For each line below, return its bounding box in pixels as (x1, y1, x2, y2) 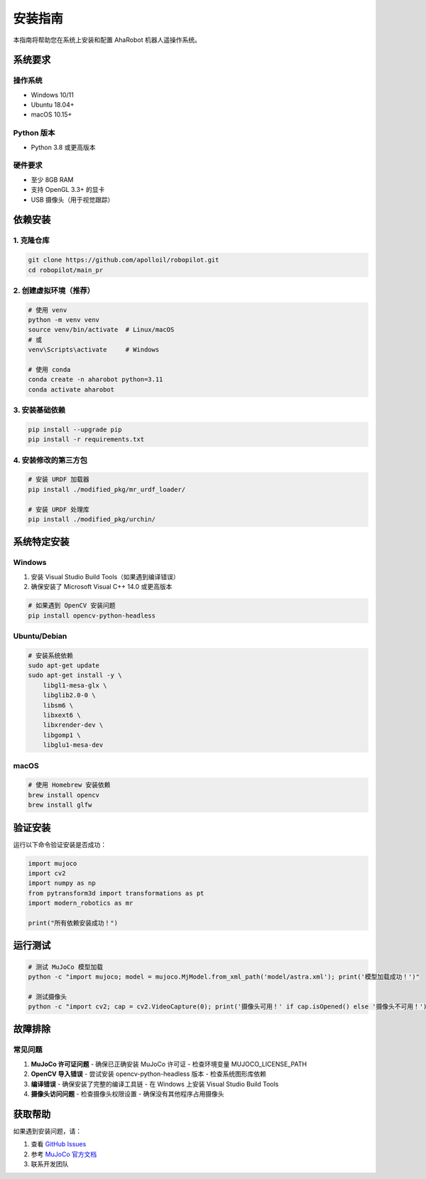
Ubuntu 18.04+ (31, 100, 75, 109)
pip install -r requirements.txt (28, 436, 145, 443)
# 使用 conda (28, 365, 71, 373)
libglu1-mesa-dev (43, 741, 104, 749)
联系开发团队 (31, 1160, 69, 1168)
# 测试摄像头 (28, 992, 67, 1001)
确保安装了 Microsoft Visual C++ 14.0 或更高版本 (31, 583, 173, 591)
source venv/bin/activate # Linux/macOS (28, 325, 175, 334)
